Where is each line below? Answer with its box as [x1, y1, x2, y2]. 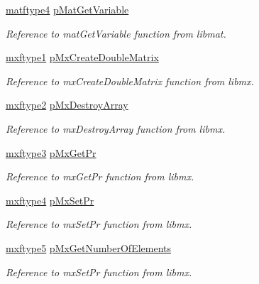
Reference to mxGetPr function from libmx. [6, 169, 194, 184]
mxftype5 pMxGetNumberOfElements [6, 240, 172, 255]
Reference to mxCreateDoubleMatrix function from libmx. [6, 73, 254, 88]
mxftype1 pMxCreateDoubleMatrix [6, 50, 159, 65]
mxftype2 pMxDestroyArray [6, 97, 128, 112]
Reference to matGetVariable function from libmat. [6, 26, 226, 40]
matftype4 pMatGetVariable [6, 2, 129, 16]
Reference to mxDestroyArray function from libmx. [6, 121, 226, 136]
